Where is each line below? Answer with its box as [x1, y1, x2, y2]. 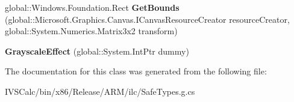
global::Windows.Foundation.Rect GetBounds [5, 1, 180, 13]
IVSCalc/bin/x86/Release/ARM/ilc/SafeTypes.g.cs [5, 85, 195, 97]
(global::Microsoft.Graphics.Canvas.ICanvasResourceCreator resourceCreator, [5, 13, 290, 25]
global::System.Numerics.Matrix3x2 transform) [5, 25, 178, 37]
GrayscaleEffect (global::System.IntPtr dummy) [5, 44, 189, 57]
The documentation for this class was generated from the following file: [5, 65, 267, 77]
